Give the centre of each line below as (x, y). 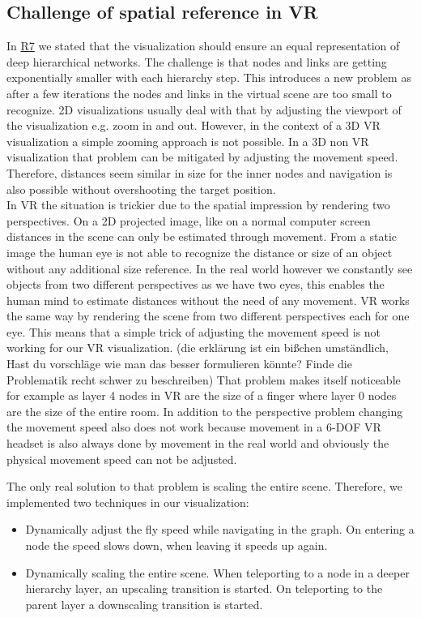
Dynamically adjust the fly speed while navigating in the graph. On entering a (220, 529)
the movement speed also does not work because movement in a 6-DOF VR (194, 427)
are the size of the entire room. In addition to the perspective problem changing (205, 411)
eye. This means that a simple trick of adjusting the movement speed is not (194, 331)
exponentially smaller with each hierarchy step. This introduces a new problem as (209, 77)
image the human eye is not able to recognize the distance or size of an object (200, 252)
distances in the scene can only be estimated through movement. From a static (202, 236)
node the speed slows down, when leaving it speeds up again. (176, 545)
